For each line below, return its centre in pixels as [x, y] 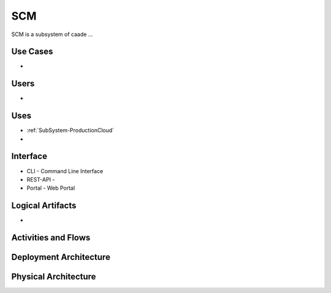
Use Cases [32, 52]
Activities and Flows [51, 238]
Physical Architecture [54, 277]
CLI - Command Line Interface [65, 171]
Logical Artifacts [44, 206]
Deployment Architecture [61, 257]
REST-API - [41, 179]
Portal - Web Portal [51, 188]
